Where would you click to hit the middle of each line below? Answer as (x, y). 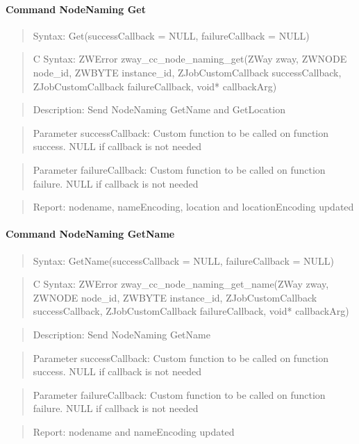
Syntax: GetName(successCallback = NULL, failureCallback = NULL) (183, 260)
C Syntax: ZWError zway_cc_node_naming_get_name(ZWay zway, (181, 284)
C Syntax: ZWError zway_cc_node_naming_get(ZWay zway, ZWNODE (190, 59)
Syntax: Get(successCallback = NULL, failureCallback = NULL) (171, 35)
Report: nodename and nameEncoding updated (134, 431)
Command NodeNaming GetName (90, 234)
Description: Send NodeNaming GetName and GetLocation (159, 109)
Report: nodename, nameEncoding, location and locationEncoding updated (193, 207)
